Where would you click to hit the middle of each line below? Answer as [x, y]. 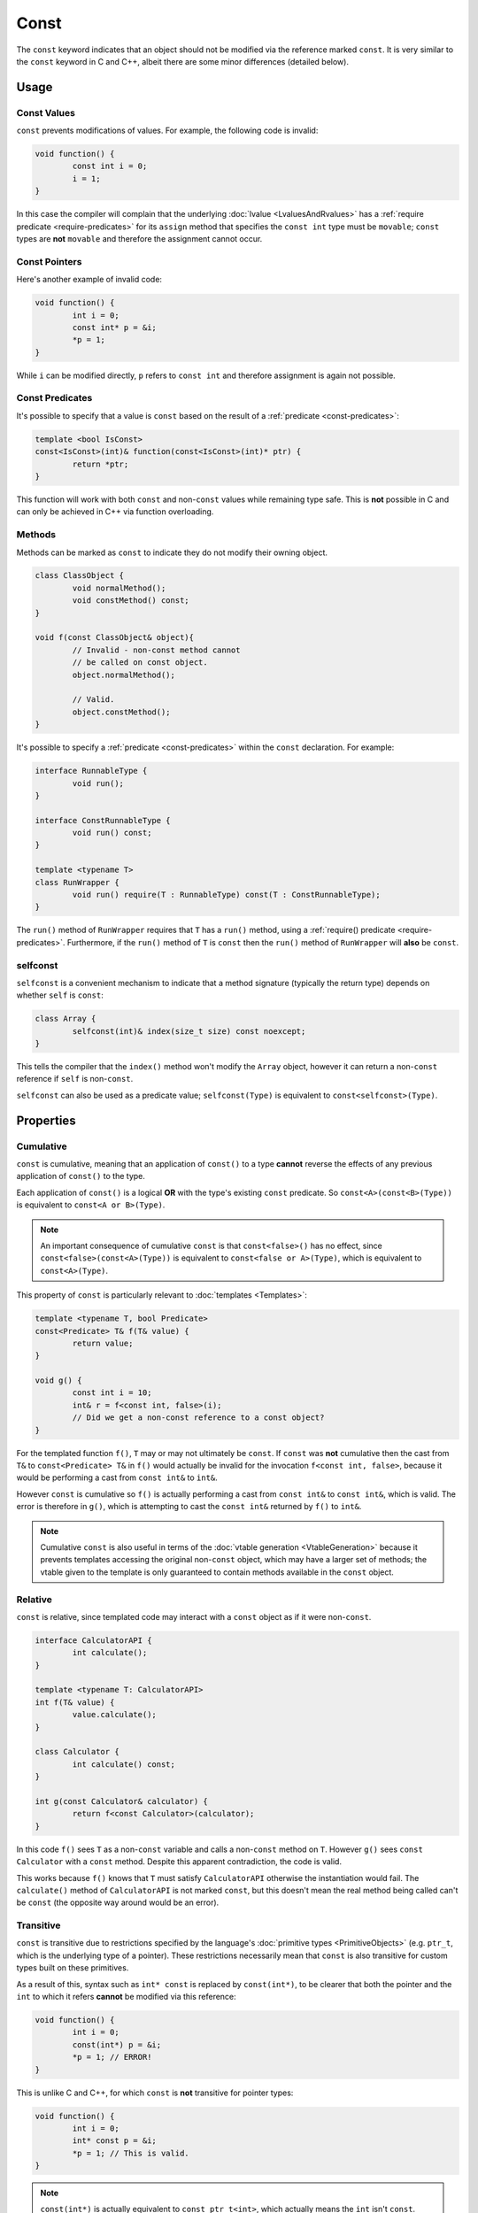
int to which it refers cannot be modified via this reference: [126, 1997]
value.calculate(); [114, 1715]
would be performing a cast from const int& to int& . [117, 1477]
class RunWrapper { [77, 882]
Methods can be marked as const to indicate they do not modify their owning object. [172, 552]
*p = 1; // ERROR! [112, 2057]
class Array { [66, 1019]
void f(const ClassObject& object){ [115, 638]
